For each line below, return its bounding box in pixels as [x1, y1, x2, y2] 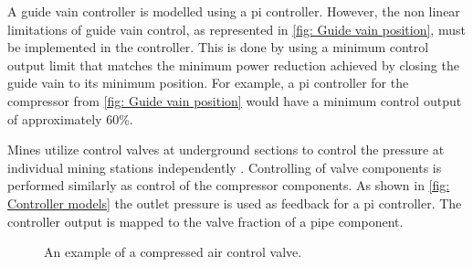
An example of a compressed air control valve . [44, 242, 302, 262]
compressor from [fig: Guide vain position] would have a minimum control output [7, 91, 462, 110]
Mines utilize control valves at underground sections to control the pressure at [7, 140, 445, 159]
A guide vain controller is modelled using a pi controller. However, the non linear [7, 2, 460, 20]
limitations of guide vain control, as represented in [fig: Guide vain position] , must [7, 19, 466, 38]
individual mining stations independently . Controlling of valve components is [7, 157, 442, 176]
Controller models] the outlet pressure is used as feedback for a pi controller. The [7, 193, 462, 212]
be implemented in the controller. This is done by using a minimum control [7, 37, 429, 57]
